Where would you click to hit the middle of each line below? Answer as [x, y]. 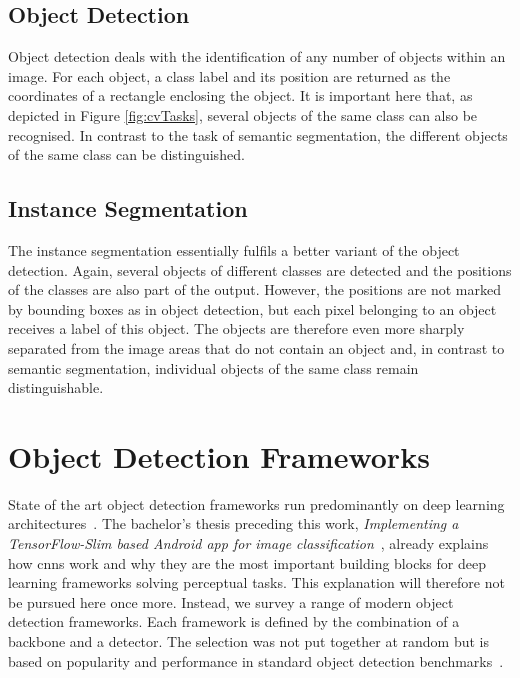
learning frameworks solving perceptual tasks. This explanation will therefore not [256, 582]
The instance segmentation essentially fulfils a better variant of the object [234, 249]
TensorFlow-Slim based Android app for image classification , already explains [248, 543]
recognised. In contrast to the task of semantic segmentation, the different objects [258, 134]
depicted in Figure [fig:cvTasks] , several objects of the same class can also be [243, 114]
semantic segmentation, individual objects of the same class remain [213, 367]
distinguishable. [56, 387]
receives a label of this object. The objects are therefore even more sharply [236, 328]
